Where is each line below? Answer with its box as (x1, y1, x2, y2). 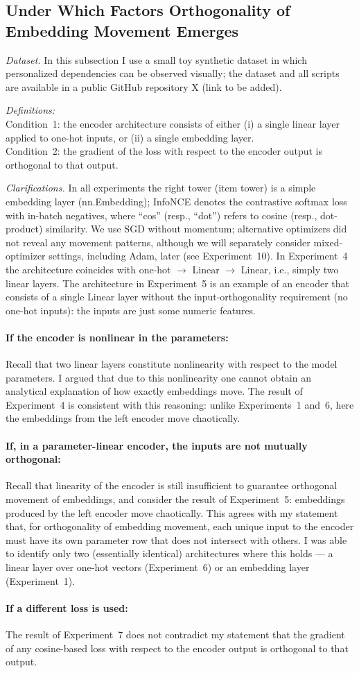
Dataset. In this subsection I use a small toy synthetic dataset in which (6, 52, 307, 67)
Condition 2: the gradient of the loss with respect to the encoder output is (6, 144, 322, 158)
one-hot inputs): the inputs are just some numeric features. (6, 303, 256, 317)
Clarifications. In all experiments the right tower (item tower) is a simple (6, 180, 316, 195)
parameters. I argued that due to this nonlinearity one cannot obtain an (6, 370, 311, 384)
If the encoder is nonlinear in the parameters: (6, 330, 229, 344)
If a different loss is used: (6, 600, 128, 615)
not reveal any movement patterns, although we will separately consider (6, 235, 310, 249)
